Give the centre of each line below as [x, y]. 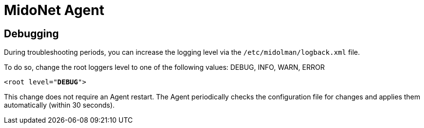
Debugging [31, 33]
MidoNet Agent [54, 10]
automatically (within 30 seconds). [59, 105]
